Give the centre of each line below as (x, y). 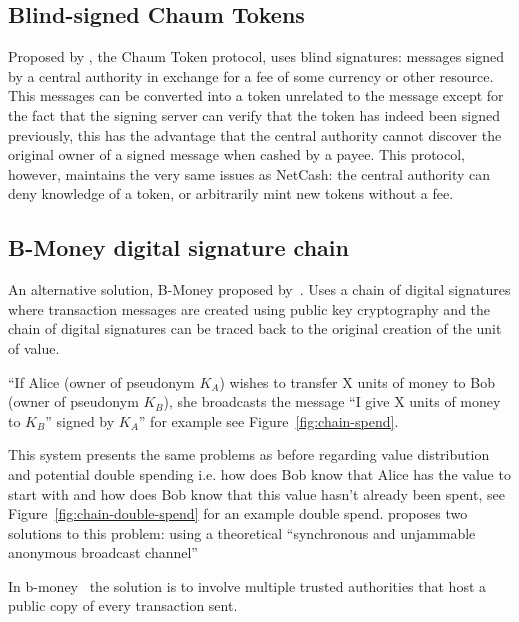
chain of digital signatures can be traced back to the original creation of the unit (255, 328)
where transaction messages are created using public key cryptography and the (249, 308)
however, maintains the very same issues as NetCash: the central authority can (249, 173)
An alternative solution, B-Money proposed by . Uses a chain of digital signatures (259, 289)
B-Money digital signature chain (178, 247)
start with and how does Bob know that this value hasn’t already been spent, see (256, 493)
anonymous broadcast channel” (103, 552)
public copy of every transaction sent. (123, 605)
